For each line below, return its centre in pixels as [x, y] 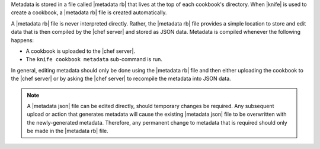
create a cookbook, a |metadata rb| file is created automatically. [89, 12]
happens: [23, 40]
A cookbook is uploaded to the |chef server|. [81, 51]
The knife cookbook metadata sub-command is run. [94, 59]
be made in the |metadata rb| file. [68, 131]
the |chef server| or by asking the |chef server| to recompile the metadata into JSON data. [121, 79]
